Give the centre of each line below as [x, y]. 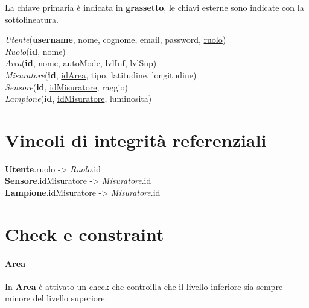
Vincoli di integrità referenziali [136, 140]
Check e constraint [84, 234]
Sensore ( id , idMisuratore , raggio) [66, 86]
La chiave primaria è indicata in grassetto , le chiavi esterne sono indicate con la [154, 7]
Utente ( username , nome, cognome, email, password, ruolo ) [116, 39]
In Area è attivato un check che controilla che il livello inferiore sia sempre [144, 286]
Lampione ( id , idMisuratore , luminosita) [78, 99]
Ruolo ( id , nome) [35, 51]
